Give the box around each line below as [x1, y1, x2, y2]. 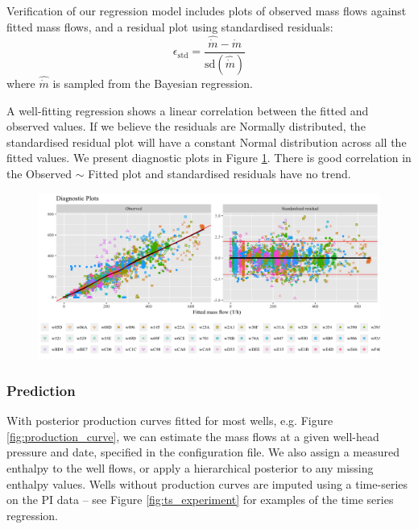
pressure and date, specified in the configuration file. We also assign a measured [6, 444, 399, 460]
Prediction [6, 380, 76, 400]
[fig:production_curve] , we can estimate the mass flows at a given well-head [6, 427, 379, 444]
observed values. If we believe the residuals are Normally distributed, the [6, 118, 366, 135]
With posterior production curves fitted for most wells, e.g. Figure [6, 412, 333, 429]
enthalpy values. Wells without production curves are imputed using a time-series [6, 475, 408, 492]
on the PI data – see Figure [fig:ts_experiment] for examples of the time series [6, 491, 394, 508]
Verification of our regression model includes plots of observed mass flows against [6, 2, 407, 19]
